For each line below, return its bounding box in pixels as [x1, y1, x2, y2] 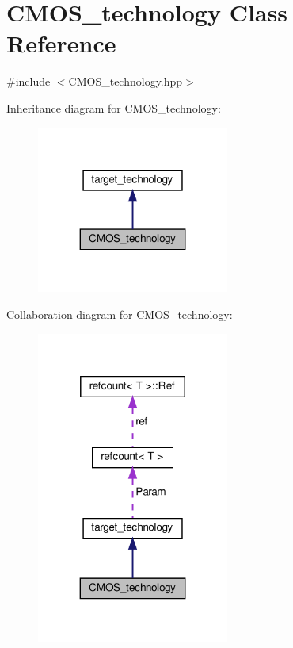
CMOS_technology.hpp [68, 73, 183, 90]
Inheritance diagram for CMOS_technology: [6, 99, 221, 116]
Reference [6, 27, 116, 59]
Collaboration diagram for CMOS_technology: [6, 306, 233, 323]
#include [6, 73, 51, 90]
